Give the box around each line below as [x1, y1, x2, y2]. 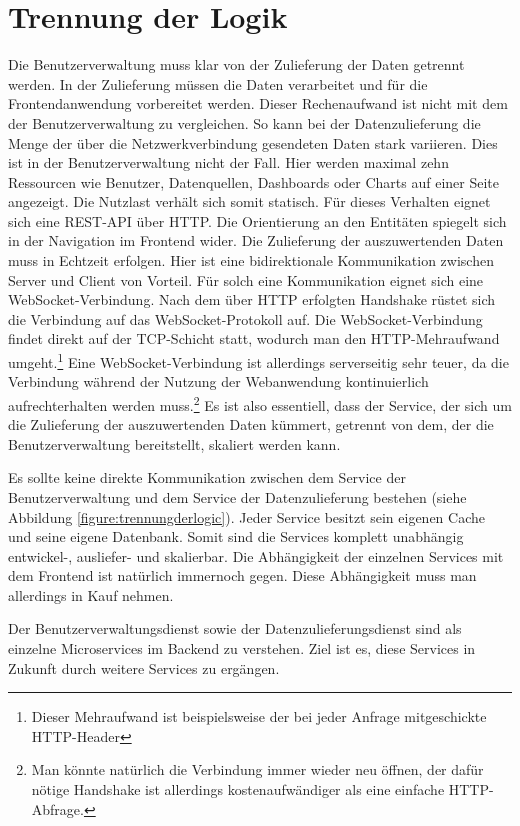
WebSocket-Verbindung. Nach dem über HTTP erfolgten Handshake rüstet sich [8, 289, 496, 310]
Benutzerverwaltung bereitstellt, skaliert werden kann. [8, 433, 341, 454]
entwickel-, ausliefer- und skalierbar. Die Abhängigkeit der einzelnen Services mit [8, 545, 504, 566]
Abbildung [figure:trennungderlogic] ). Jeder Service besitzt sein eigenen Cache [8, 506, 485, 527]
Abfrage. [31, 798, 84, 819]
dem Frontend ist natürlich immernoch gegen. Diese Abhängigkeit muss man [8, 565, 477, 586]
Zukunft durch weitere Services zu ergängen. [8, 657, 280, 678]
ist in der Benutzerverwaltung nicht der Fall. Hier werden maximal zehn [8, 152, 449, 173]
